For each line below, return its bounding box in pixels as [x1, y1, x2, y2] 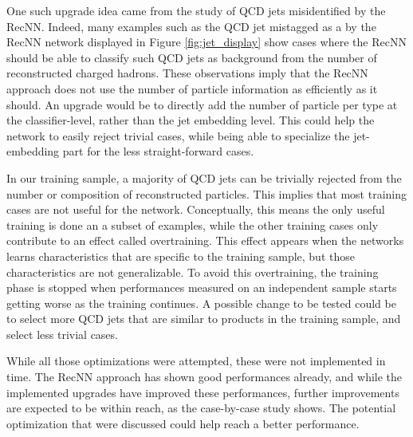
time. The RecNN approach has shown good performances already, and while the [6, 368, 403, 385]
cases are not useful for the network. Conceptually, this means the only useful [6, 201, 385, 218]
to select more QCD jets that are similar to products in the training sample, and [6, 310, 401, 327]
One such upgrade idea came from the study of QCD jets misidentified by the [6, 2, 386, 18]
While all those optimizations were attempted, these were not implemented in [6, 352, 386, 369]
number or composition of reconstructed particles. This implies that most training [6, 185, 407, 202]
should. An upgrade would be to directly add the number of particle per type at [6, 96, 398, 112]
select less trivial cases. [6, 325, 118, 342]
